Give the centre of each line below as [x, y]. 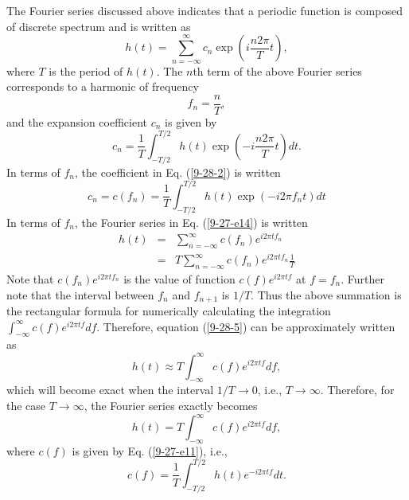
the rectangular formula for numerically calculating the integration [169, 311]
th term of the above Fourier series [277, 70]
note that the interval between [80, 294]
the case [26, 405]
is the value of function [179, 279]
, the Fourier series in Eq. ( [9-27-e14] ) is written [191, 222]
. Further [362, 279]
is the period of [86, 70]
